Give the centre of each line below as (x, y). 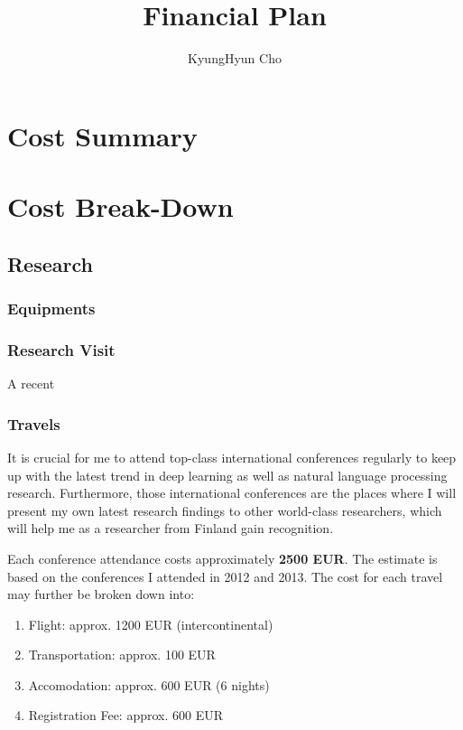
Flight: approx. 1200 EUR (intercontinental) (151, 624)
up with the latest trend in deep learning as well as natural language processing (227, 475)
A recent (31, 384)
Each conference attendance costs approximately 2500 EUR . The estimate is (222, 558)
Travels (34, 423)
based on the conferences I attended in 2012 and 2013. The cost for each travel (225, 576)
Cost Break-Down (120, 206)
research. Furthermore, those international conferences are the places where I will (232, 493)
